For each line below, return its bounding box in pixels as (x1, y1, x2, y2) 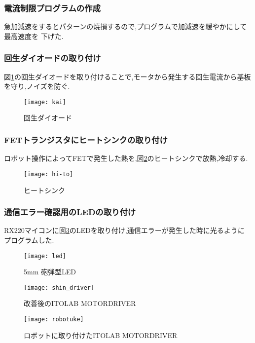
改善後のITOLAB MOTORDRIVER (24, 298, 136, 308)
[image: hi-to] (24, 170, 73, 178)
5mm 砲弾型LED (24, 267, 76, 277)
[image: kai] (24, 98, 66, 106)
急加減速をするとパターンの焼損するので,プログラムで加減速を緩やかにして (4, 21, 247, 32)
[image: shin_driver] (24, 284, 95, 291)
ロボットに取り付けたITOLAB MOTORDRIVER (24, 330, 178, 340)
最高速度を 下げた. (4, 31, 64, 41)
